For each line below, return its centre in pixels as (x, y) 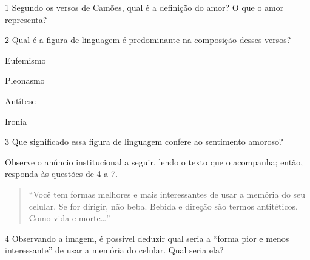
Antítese (20, 100)
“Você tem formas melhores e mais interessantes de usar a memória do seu (167, 194)
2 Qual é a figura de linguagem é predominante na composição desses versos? (148, 40)
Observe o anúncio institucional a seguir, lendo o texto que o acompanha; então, (154, 162)
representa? (26, 19)
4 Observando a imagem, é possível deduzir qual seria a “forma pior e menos (147, 238)
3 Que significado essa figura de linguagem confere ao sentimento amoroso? (144, 142)
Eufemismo (25, 60)
